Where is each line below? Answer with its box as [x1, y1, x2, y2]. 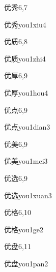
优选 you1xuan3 [4, 190, 52, 200]
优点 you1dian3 [4, 122, 50, 132]
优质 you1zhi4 [4, 53, 46, 64]
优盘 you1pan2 [4, 258, 48, 268]
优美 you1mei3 [4, 156, 48, 166]
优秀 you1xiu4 [4, 19, 46, 29]
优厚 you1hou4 [4, 87, 48, 98]
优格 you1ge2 [4, 224, 43, 234]
